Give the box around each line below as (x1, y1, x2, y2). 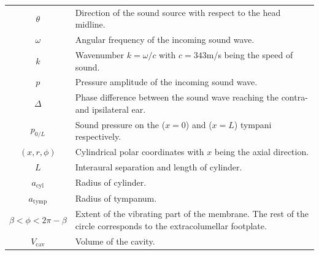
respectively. (75, 130, 121, 143)
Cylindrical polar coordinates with (75, 145, 204, 158)
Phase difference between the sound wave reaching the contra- (75, 91, 308, 104)
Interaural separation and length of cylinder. (75, 161, 242, 173)
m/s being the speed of (206, 48, 293, 61)
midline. (75, 18, 106, 31)
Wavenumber (75, 48, 125, 61)
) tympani (234, 118, 272, 131)
